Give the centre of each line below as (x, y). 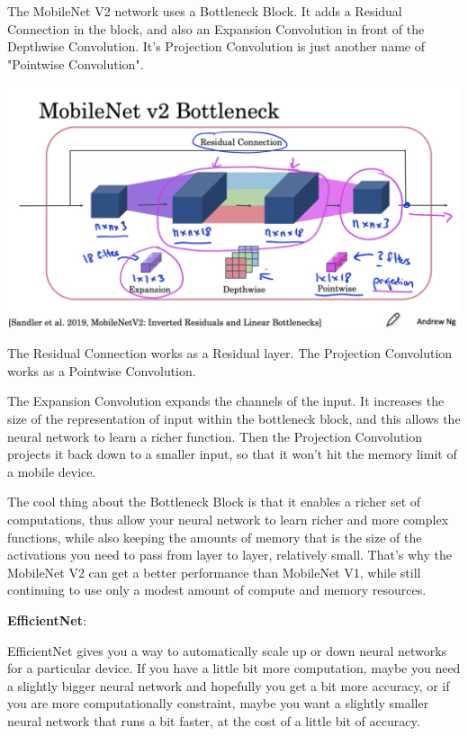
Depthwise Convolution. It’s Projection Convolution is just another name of (216, 46)
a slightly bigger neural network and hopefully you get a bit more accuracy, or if (229, 685)
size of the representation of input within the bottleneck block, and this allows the (234, 418)
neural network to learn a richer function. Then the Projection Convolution (215, 436)
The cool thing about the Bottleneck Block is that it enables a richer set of (214, 502)
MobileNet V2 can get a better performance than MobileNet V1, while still (214, 572)
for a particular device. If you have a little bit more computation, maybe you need (234, 668)
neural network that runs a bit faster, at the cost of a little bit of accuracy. (214, 720)
